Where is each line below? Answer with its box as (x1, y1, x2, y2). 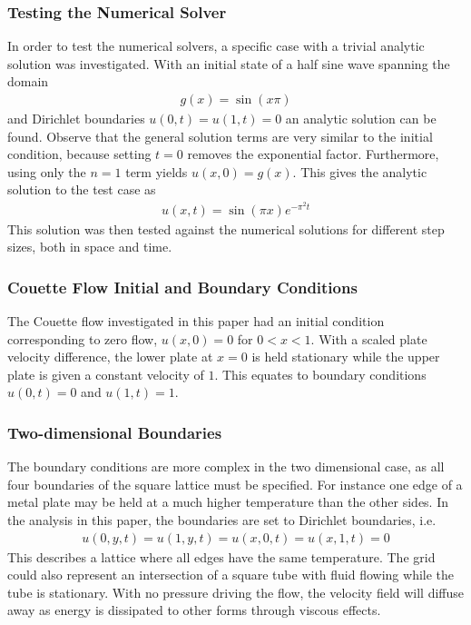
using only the (7, 162, 86, 181)
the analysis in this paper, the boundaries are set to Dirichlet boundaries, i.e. (7, 511, 437, 530)
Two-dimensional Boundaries (7, 421, 222, 443)
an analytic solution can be (285, 109, 437, 128)
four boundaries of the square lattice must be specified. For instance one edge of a (7, 474, 463, 493)
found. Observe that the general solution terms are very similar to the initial (7, 126, 433, 145)
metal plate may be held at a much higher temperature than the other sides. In (7, 492, 449, 511)
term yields (125, 162, 188, 181)
